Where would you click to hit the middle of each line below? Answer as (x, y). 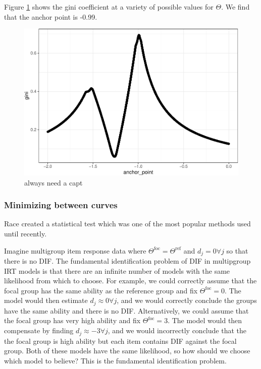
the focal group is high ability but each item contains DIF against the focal (120, 341)
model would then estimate (46, 300)
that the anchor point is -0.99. (51, 16)
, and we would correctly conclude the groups (187, 300)
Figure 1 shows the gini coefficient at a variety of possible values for (109, 7)
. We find (236, 7)
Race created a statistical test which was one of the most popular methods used (127, 224)
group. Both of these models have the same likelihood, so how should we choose (127, 351)
